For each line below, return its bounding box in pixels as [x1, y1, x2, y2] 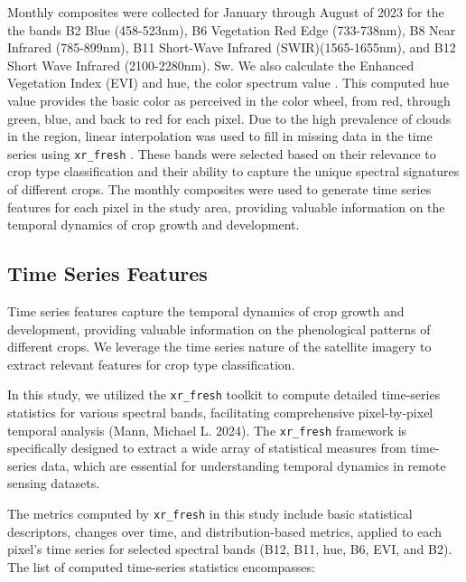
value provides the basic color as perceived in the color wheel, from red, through [7, 90, 451, 109]
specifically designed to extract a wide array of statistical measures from [7, 438, 407, 457]
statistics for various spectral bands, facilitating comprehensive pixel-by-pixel [7, 403, 433, 422]
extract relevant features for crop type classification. [7, 354, 295, 373]
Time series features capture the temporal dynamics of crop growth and [7, 301, 405, 320]
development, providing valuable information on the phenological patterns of [7, 319, 431, 338]
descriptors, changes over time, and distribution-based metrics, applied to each [7, 521, 442, 540]
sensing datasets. [7, 474, 100, 493]
